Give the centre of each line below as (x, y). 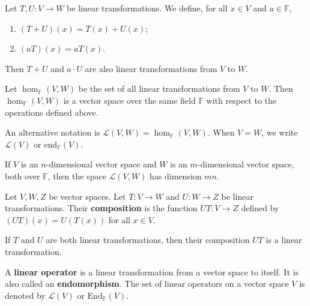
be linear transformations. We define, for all (147, 8)
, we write (280, 132)
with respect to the (241, 100)
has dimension (176, 175)
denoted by (25, 295)
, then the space (77, 175)
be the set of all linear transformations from (159, 88)
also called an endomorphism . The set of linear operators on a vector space (147, 283)
